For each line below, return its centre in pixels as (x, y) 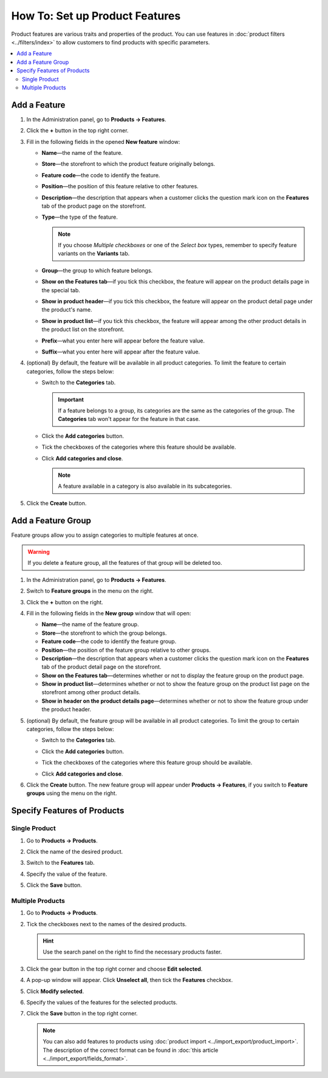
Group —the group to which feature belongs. (97, 270)
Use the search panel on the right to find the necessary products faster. (132, 952)
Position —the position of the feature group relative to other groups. (126, 650)
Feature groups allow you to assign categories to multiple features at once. (105, 535)
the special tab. (61, 290)
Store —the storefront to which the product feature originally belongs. (128, 164)
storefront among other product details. (91, 692)
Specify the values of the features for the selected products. (102, 1002)
